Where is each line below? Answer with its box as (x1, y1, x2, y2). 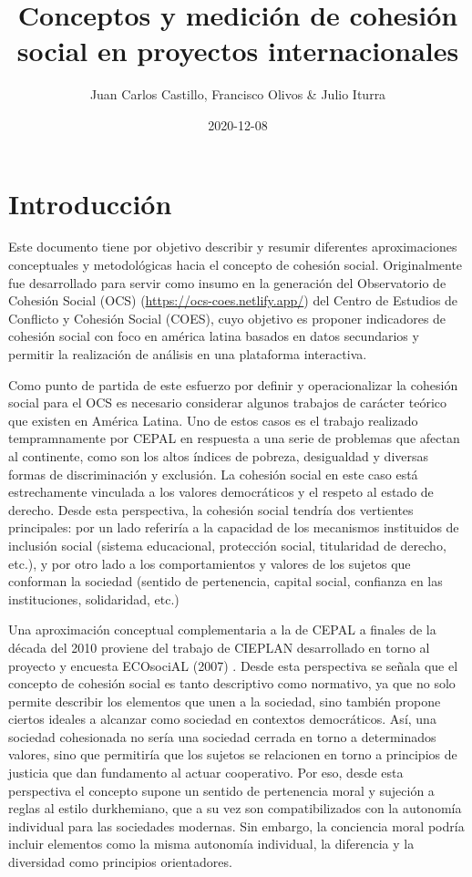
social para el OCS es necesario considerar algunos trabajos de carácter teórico (8, 393, 447, 412)
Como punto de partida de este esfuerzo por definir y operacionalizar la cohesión (8, 375, 458, 394)
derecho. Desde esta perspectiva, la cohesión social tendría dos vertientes (8, 500, 414, 519)
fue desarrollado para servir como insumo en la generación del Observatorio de (8, 273, 446, 292)
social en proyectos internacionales (16, 32, 459, 69)
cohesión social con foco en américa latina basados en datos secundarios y (8, 326, 419, 346)
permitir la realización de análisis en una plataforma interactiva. (8, 345, 367, 363)
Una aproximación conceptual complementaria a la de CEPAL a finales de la (8, 620, 436, 639)
